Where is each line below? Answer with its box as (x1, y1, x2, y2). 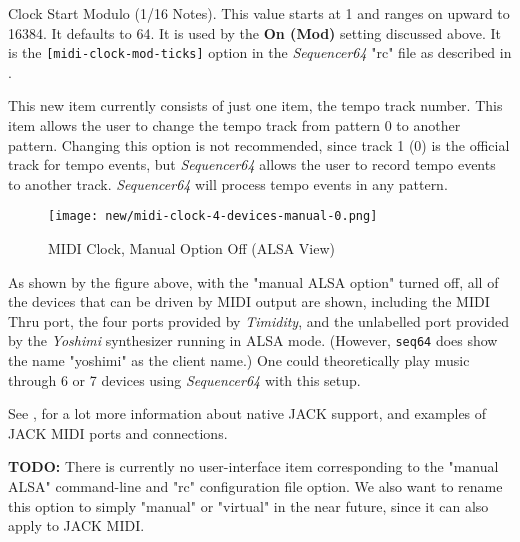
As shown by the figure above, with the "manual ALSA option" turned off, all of (8, 271, 499, 292)
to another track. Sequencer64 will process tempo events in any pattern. (8, 173, 448, 194)
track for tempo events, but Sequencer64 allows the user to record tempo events (8, 154, 496, 175)
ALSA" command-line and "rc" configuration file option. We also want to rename (8, 476, 503, 497)
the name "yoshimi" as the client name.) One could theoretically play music (8, 350, 470, 371)
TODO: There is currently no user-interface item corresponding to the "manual (8, 456, 499, 477)
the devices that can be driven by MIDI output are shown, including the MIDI (8, 291, 490, 312)
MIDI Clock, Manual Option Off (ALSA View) (48, 238, 336, 259)
